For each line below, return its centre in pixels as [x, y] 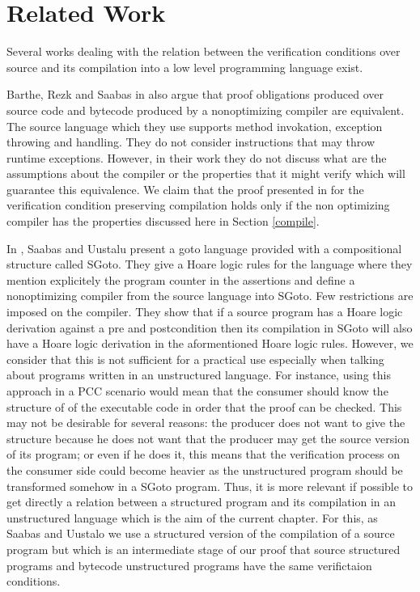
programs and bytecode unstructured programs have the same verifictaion [189, 565]
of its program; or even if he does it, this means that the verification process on [203, 454]
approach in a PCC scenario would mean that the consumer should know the [197, 391]
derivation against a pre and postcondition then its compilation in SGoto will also [210, 327]
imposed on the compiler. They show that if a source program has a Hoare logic [205, 312]
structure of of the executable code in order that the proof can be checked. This [204, 406]
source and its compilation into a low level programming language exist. [185, 67]
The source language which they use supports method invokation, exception [195, 126]
